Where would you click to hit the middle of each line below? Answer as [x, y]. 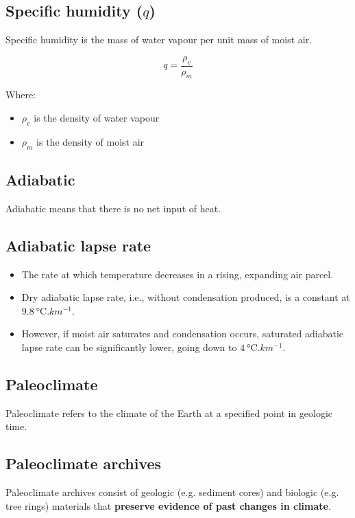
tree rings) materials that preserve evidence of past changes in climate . [168, 505]
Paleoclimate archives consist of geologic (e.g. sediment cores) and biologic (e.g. [172, 492]
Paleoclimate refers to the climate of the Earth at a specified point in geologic [169, 413]
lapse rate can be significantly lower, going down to [129, 347]
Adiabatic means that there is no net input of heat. [113, 208]
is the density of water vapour [97, 118]
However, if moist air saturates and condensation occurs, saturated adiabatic [183, 334]
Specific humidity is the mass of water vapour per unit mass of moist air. [159, 40]
